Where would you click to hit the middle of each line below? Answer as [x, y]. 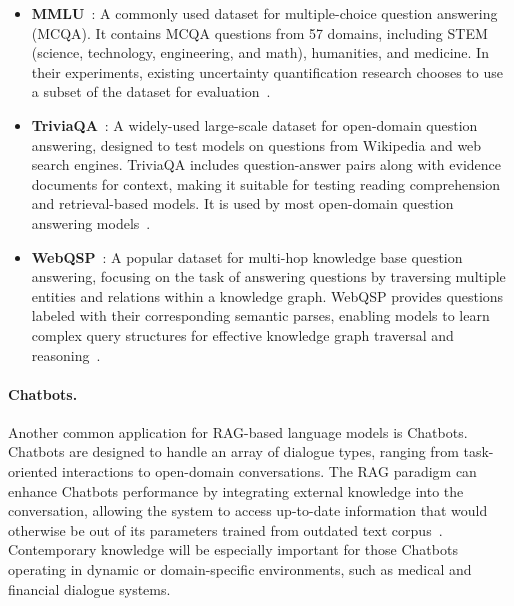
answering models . [91, 222]
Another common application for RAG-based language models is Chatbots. [238, 431]
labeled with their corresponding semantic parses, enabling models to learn [260, 315]
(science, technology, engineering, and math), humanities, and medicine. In [260, 52]
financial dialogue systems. [89, 588]
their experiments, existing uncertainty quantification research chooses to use [267, 71]
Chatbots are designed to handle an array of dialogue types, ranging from [233, 451]
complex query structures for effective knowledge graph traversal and [242, 334]
